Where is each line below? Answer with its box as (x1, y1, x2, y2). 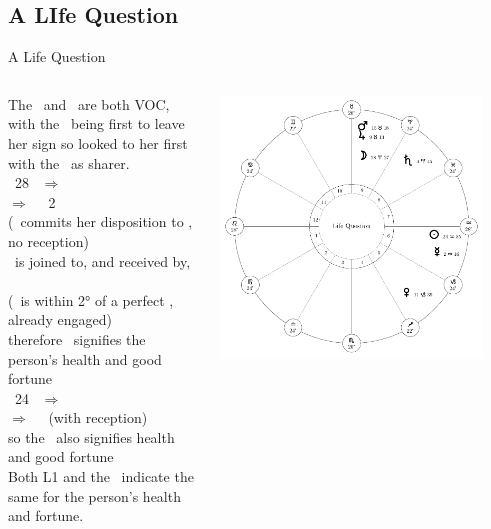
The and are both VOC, (8, 93, 170, 114)
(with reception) (48, 407, 148, 428)
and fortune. (8, 505, 84, 526)
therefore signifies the (8, 328, 146, 349)
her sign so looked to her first (8, 132, 188, 153)
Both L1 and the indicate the (8, 466, 194, 487)
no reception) (8, 230, 89, 251)
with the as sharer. (8, 152, 130, 173)
